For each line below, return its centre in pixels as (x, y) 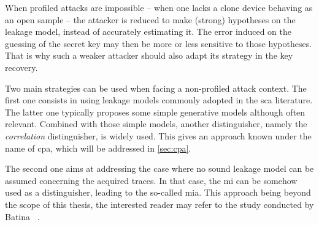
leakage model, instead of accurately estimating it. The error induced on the (148, 31)
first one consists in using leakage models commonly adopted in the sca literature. (159, 100)
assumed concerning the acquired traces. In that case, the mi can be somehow (151, 180)
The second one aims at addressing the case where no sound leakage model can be (159, 168)
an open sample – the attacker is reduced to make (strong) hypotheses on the (150, 19)
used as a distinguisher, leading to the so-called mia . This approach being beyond (158, 192)
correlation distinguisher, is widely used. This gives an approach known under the (158, 135)
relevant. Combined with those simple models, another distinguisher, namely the (156, 124)
